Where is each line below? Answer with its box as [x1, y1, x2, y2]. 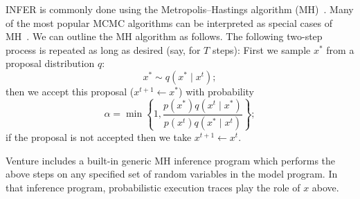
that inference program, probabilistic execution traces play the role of [6, 180, 300, 194]
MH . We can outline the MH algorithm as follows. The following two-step [6, 29, 323, 44]
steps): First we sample [212, 42, 311, 57]
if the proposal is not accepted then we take [6, 129, 192, 144]
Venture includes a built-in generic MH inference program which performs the [6, 153, 336, 167]
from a [326, 42, 354, 57]
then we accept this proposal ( [6, 84, 134, 98]
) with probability [179, 84, 255, 98]
